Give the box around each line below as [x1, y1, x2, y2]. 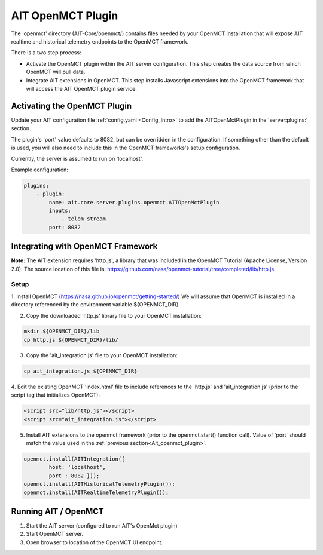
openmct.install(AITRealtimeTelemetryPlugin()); [23, 489, 169, 496]
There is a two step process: [11, 49, 81, 56]
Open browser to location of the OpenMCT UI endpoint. [26, 538, 163, 546]
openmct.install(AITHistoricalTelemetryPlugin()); [23, 481, 176, 487]
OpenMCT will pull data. [26, 69, 86, 76]
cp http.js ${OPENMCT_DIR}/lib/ [23, 336, 119, 343]
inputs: [48, 207, 72, 214]
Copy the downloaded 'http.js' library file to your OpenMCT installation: [26, 312, 202, 319]
